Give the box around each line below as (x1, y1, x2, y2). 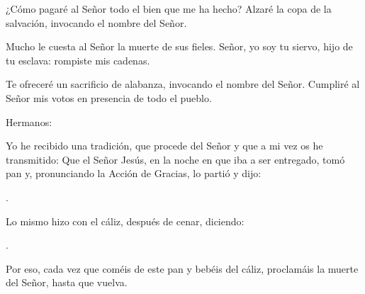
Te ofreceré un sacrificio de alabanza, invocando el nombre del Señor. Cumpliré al (6, 77, 360, 91)
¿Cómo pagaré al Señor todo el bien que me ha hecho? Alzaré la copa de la (6, 1, 332, 16)
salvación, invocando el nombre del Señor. (6, 15, 187, 30)
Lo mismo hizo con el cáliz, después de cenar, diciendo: (6, 213, 245, 228)
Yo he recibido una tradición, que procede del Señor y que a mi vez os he (6, 138, 323, 153)
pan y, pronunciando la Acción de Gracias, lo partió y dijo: (6, 166, 262, 181)
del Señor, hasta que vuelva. (6, 275, 128, 290)
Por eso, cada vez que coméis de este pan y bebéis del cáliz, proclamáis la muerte (6, 261, 359, 276)
